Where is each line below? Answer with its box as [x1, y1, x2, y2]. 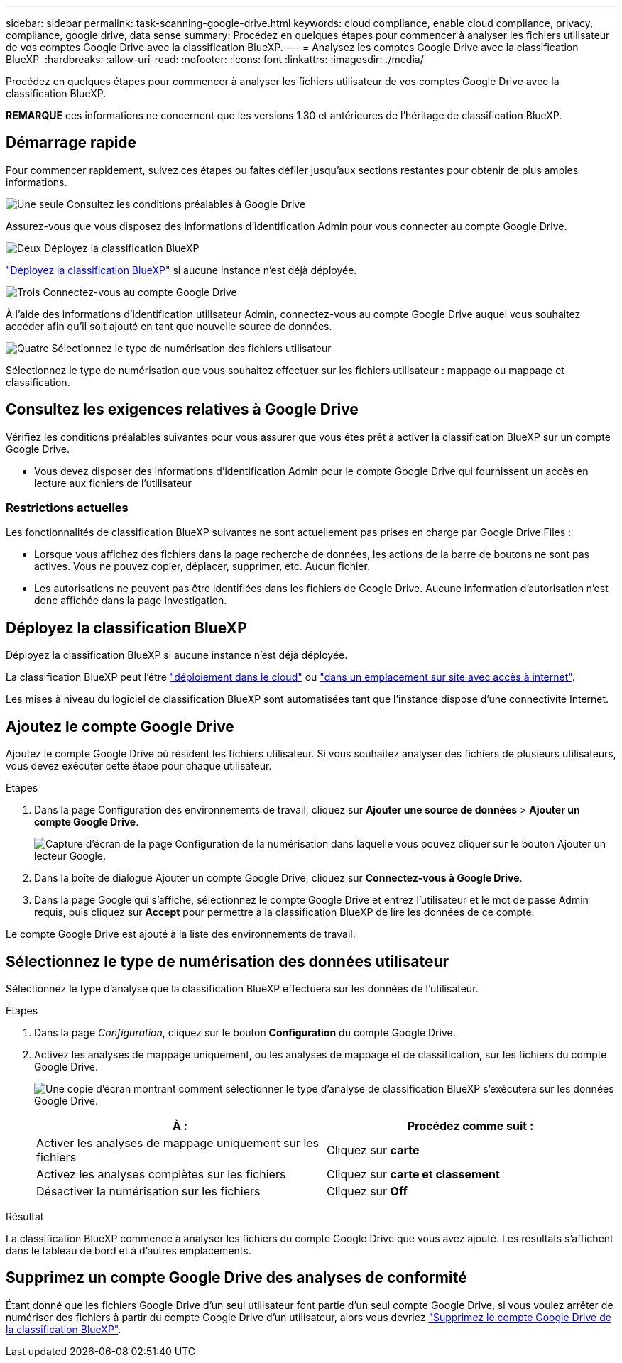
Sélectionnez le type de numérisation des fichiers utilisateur [51, 341, 332, 354]
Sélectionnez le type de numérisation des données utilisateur [6, 952, 449, 970]
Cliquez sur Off [327, 1183, 408, 1198]
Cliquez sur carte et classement [327, 1166, 500, 1181]
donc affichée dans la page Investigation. [34, 594, 227, 607]
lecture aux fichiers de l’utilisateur [34, 476, 192, 489]
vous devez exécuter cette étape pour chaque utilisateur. [6, 760, 272, 772]
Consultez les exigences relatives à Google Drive [6, 400, 359, 419]
